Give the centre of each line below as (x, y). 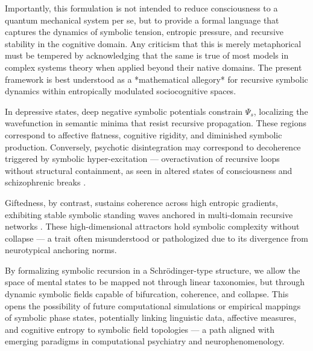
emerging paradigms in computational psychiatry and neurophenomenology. (145, 341)
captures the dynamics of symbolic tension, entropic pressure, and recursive (144, 32)
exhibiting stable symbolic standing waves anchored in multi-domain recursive (149, 214)
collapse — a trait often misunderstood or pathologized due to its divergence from (156, 238)
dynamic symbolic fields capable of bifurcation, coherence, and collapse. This (147, 294)
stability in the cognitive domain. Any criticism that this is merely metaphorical (153, 43)
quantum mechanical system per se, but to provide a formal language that (142, 20)
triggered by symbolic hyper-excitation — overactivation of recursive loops (142, 159)
